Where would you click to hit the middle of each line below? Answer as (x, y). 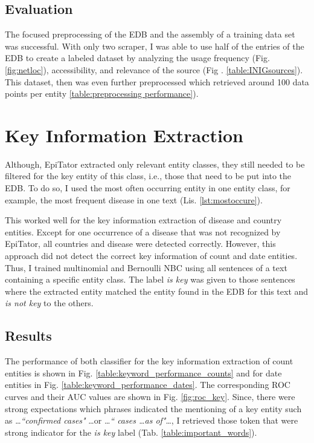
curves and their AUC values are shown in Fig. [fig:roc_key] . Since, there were (150, 396)
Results (28, 336)
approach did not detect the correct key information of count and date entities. (151, 256)
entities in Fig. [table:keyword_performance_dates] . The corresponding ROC (148, 385)
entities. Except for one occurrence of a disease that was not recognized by (143, 231)
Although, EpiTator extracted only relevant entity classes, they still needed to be (155, 164)
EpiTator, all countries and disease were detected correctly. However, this (140, 244)
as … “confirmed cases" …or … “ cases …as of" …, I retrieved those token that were (152, 420)
